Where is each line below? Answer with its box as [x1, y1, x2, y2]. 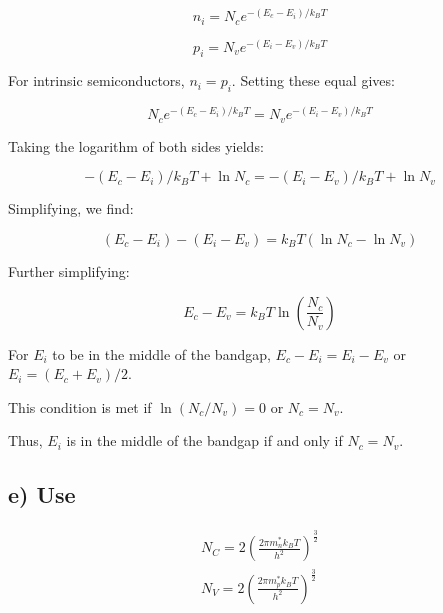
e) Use [8, 479, 76, 510]
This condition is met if [8, 396, 152, 417]
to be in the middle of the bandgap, [52, 343, 271, 364]
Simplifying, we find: [8, 198, 134, 219]
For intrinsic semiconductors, [8, 70, 185, 91]
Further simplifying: [8, 260, 130, 281]
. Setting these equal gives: [231, 70, 395, 91]
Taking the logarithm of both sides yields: [8, 135, 264, 156]
